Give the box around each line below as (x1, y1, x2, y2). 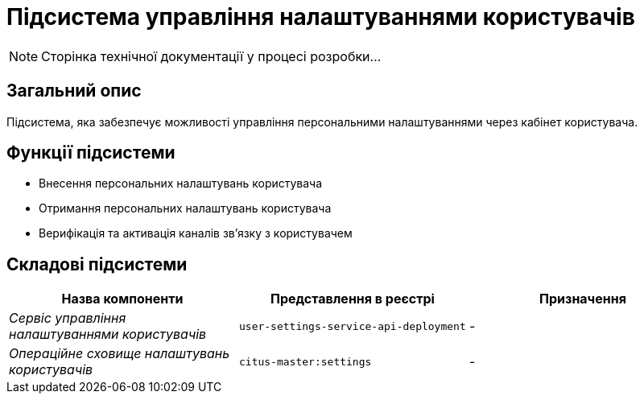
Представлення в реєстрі (270, 291, 435, 307)
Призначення (539, 291, 626, 307)
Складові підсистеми (6, 254, 188, 274)
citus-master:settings (238, 355, 372, 368)
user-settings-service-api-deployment (238, 320, 466, 332)
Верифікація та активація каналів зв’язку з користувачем (39, 226, 353, 241)
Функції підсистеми (6, 142, 175, 163)
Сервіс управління (9, 310, 126, 327)
